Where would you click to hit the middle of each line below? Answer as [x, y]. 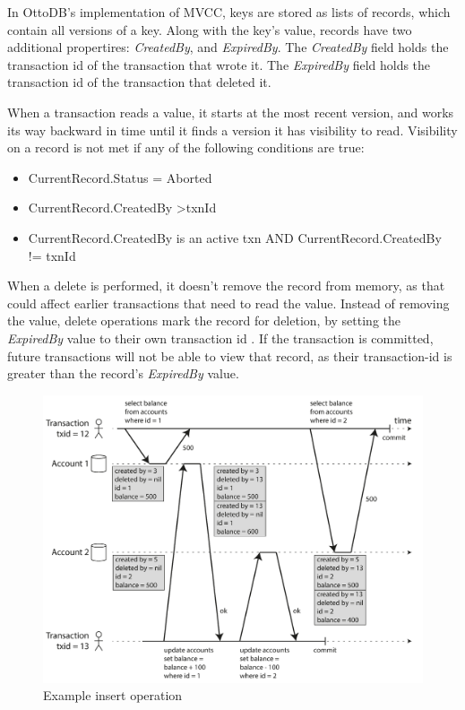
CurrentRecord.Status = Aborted [120, 177]
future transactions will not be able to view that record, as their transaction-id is [230, 355]
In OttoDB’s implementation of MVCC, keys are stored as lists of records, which [229, 12]
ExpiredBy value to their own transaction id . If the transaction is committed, [220, 338]
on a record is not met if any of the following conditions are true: [186, 147]
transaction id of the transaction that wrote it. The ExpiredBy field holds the [219, 64]
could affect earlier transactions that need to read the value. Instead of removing [228, 303]
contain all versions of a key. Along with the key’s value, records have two [210, 29]
